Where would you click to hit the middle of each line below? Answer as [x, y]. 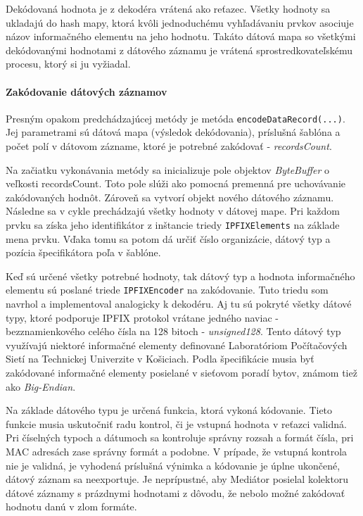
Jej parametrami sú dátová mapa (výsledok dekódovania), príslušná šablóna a [173, 132]
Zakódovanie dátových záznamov [87, 91]
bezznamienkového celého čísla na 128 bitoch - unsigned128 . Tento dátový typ [173, 331]
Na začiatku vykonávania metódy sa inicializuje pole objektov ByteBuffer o [168, 169]
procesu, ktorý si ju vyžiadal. [68, 64]
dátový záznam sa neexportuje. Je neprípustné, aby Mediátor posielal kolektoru [177, 479]
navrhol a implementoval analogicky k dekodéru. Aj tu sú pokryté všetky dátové [179, 304]
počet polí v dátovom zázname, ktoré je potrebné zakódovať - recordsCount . [169, 146]
